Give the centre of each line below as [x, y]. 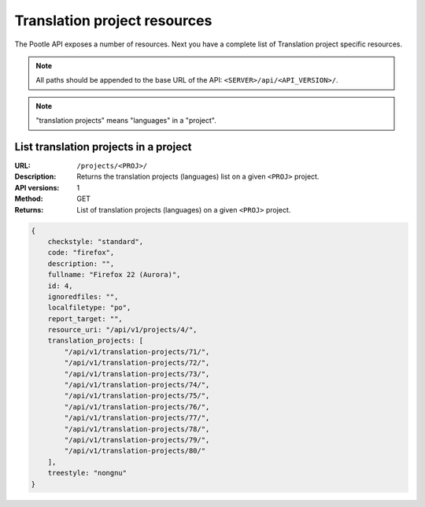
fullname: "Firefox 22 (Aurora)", [114, 275]
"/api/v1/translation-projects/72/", [137, 363]
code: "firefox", [81, 253]
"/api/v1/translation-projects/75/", [137, 396]
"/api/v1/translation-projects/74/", [137, 385]
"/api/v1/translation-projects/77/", [137, 418]
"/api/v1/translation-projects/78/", [137, 429]
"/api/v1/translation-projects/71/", [137, 352]
